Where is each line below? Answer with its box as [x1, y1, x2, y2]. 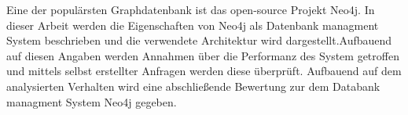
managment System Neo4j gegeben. [6, 93, 177, 110]
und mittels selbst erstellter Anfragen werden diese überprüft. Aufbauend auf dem [6, 63, 402, 79]
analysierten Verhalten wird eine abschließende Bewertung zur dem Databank [6, 77, 380, 94]
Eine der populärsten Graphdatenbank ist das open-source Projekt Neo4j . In [6, 2, 375, 17]
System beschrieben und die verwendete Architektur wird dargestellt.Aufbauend [6, 32, 392, 49]
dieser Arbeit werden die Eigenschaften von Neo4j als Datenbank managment [6, 16, 379, 33]
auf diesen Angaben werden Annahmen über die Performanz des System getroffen [6, 47, 399, 63]
